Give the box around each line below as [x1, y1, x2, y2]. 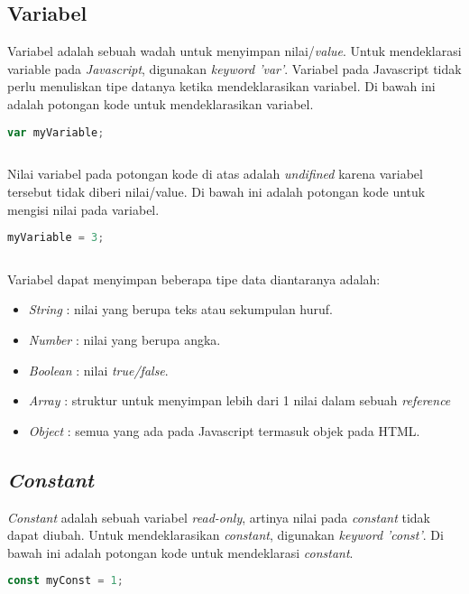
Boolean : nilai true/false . [28, 360, 169, 379]
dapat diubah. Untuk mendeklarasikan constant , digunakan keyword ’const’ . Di [7, 525, 444, 544]
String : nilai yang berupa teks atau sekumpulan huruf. [28, 300, 333, 319]
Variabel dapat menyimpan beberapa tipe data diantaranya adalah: [7, 269, 381, 288]
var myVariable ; [7, 125, 105, 139]
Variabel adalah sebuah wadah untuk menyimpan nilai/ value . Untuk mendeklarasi [7, 42, 462, 60]
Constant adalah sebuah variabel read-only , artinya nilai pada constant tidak [7, 507, 430, 526]
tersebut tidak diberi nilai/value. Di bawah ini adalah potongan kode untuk [7, 181, 426, 200]
